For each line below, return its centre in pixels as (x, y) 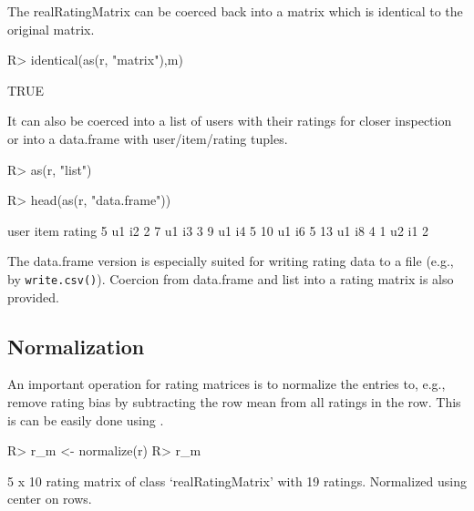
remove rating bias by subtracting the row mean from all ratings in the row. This (234, 401)
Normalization (76, 346)
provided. (33, 296)
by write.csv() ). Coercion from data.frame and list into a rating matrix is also (231, 278)
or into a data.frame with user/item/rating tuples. (148, 138)
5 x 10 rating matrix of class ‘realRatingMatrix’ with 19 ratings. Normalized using (237, 480)
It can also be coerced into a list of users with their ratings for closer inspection (230, 121)
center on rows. (50, 499)
